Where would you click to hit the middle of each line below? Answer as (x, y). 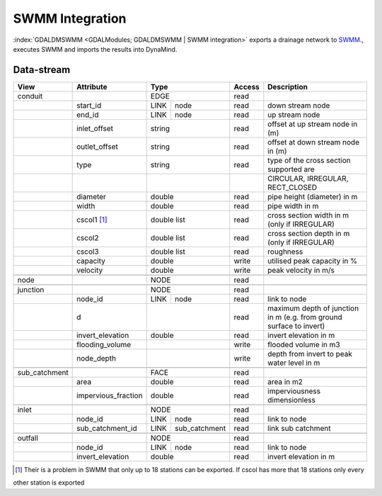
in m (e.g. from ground (305, 317)
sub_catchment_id (107, 428)
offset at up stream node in (313, 124)
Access (247, 86)
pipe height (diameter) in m (313, 196)
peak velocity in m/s (301, 270)
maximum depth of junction (313, 308)
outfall (28, 438)
